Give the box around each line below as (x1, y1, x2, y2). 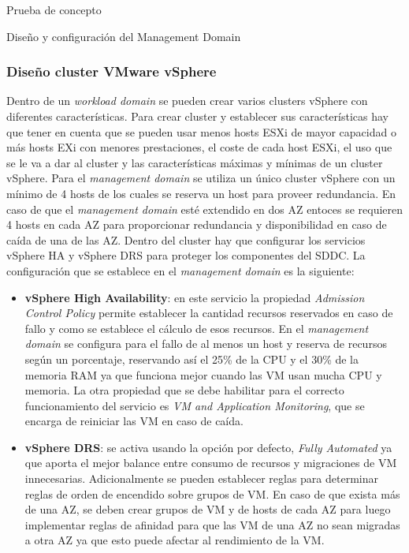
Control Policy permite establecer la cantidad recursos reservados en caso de (24, 305, 393, 321)
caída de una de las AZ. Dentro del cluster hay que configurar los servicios (6, 231, 366, 248)
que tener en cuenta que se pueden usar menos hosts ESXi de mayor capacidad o (6, 123, 396, 140)
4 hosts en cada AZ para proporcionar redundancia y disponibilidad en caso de (6, 216, 387, 233)
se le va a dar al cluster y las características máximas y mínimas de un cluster (6, 154, 383, 170)
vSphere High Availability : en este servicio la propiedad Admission (24, 289, 365, 305)
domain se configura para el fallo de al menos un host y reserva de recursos (24, 335, 387, 352)
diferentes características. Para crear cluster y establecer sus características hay (6, 108, 389, 124)
